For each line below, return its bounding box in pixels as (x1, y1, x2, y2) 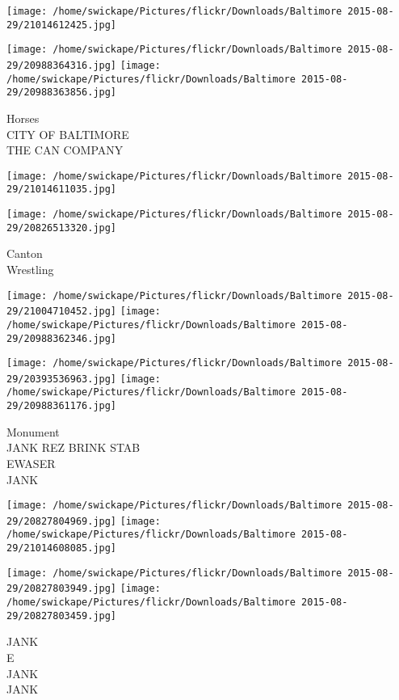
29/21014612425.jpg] (6, 19, 117, 31)
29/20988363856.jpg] (6, 86, 117, 99)
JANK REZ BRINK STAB (6, 439, 141, 456)
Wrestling (6, 260, 54, 277)
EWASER (6, 454, 56, 471)
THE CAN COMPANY (6, 141, 124, 158)
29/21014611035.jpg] (6, 183, 117, 196)
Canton (6, 245, 43, 262)
